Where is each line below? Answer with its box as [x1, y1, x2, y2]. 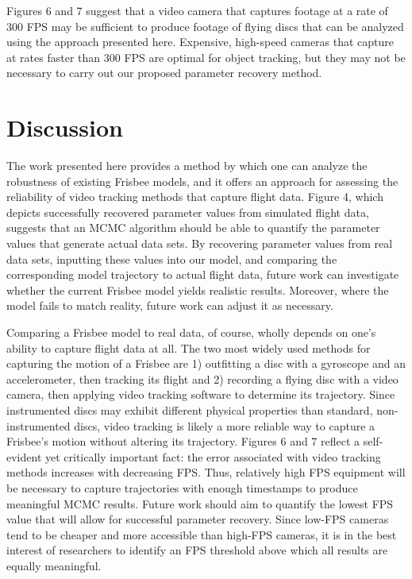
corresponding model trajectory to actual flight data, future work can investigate [6, 266, 399, 283]
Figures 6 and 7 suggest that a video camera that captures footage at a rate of [6, 2, 388, 18]
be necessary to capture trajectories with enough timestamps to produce [6, 479, 358, 496]
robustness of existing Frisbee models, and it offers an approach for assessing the [6, 172, 399, 189]
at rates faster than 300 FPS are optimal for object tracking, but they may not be [6, 48, 406, 65]
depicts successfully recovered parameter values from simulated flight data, [6, 203, 369, 220]
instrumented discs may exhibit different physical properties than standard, [6, 402, 373, 418]
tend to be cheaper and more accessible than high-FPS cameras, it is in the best [6, 526, 397, 542]
